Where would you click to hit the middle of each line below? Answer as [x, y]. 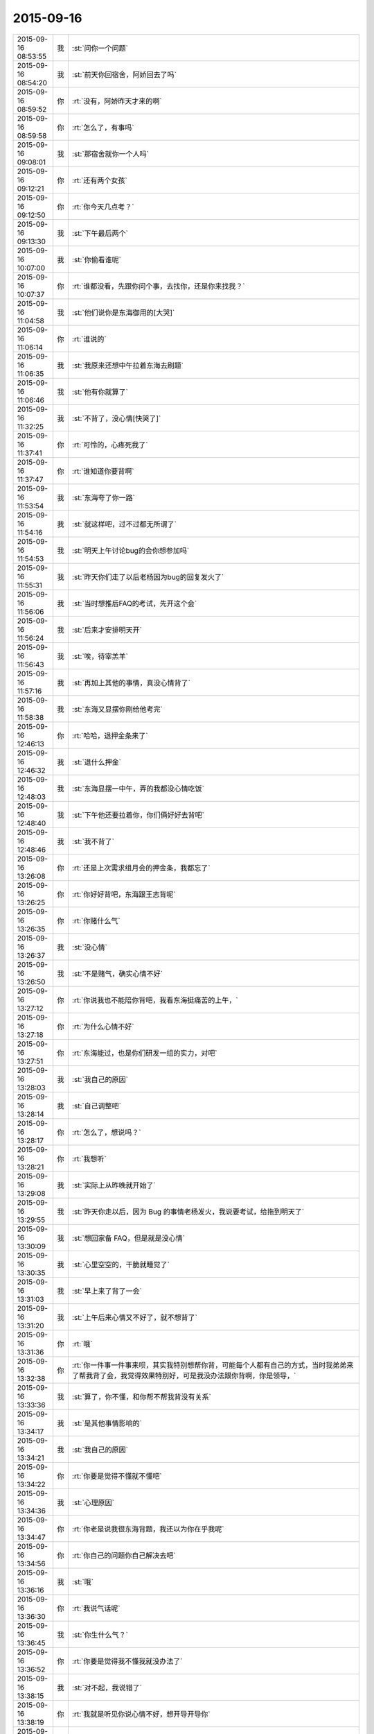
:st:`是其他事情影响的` [107, 1423]
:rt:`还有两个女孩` [99, 180]
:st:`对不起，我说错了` [107, 1688]
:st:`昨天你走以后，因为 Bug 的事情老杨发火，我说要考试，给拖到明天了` [188, 1212]
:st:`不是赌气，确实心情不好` [117, 973]
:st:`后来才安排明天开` [107, 630]
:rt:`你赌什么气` [96, 920]
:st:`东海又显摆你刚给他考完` [117, 709]
